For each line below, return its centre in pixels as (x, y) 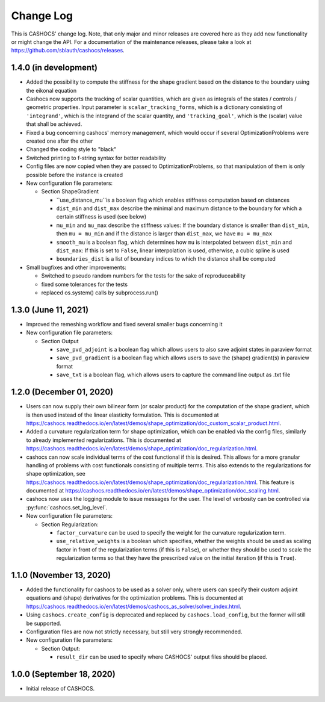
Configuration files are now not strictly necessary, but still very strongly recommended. (134, 632)
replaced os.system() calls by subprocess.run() (100, 293)
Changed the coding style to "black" (71, 149)
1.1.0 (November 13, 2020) (61, 575)
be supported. (44, 623)
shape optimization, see (56, 474)
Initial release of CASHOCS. (60, 689)
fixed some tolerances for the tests (85, 284)
